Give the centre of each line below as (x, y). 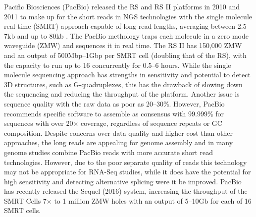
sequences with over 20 (39, 123)
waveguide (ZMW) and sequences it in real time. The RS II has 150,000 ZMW (123, 45)
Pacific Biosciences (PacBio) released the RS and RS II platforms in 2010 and (122, 6)
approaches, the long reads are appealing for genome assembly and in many (119, 142)
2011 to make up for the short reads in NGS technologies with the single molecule (128, 16)
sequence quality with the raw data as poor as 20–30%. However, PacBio (114, 103)
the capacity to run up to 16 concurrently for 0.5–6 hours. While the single (118, 65)
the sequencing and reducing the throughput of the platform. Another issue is (122, 94)
